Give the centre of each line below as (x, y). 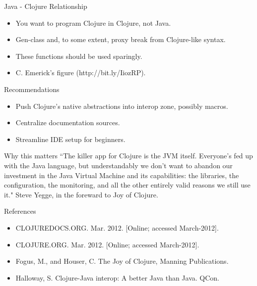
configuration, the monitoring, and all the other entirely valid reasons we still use (127, 185)
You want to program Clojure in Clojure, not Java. (93, 23)
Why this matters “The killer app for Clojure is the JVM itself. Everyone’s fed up (128, 156)
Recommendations (32, 89)
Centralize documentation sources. (68, 122)
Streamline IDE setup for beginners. (70, 139)
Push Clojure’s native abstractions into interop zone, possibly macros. (122, 106)
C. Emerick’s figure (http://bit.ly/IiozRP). (81, 72)
